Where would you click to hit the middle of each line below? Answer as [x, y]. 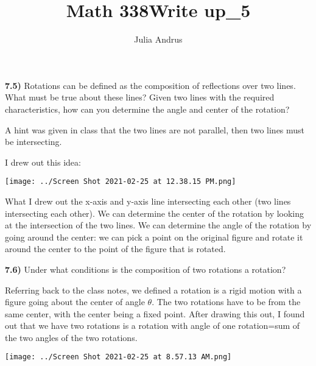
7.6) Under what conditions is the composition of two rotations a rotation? [146, 269]
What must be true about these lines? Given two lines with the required [140, 97]
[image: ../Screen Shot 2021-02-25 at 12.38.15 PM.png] [121, 182]
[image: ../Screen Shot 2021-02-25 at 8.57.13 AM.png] [118, 357]
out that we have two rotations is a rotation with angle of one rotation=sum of [153, 326]
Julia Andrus [158, 39]
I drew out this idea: [43, 162]
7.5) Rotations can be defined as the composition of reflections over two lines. [150, 85]
